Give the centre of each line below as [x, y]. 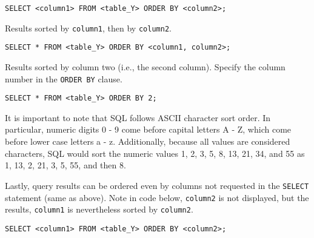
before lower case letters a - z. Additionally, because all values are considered [148, 141]
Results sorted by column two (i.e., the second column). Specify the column [145, 66]
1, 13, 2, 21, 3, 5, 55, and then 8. [65, 165]
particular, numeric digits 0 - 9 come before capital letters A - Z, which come [148, 129]
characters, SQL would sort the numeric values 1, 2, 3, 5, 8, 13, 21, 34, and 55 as [155, 153]
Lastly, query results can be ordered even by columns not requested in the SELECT [157, 185]
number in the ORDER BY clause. [64, 78]
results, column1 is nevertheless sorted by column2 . [99, 209]
